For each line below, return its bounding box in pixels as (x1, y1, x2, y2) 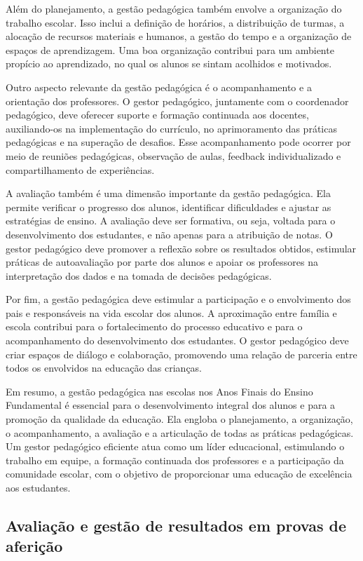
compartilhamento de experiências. (6, 162, 155, 177)
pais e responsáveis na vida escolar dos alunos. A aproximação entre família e (6, 305, 337, 320)
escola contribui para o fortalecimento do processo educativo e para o (6, 319, 303, 334)
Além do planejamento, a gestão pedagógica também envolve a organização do (6, 1, 342, 15)
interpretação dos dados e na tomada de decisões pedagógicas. (6, 268, 272, 283)
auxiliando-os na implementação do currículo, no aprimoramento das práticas (6, 121, 337, 135)
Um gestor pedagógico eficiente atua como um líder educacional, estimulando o (6, 439, 345, 454)
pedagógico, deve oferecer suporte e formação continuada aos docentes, (6, 107, 309, 122)
